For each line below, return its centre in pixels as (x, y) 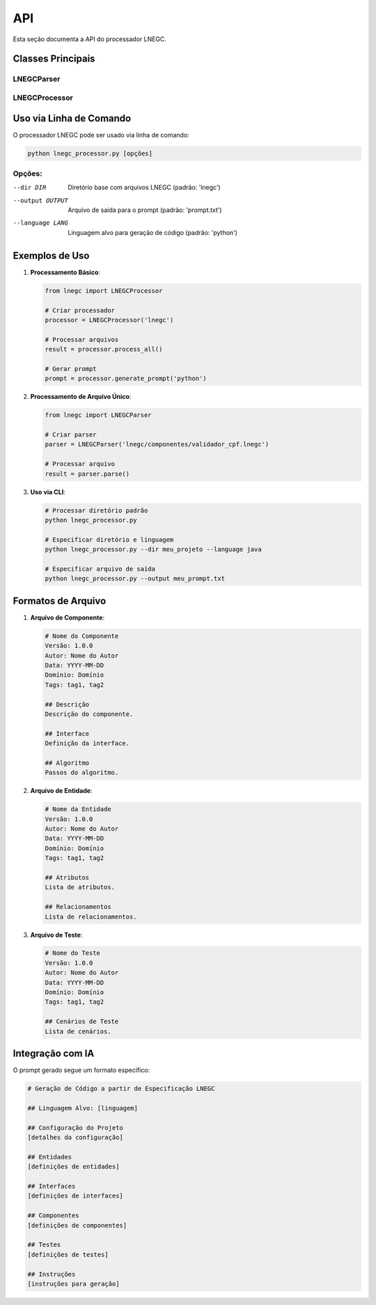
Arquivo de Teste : (56, 935)
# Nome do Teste (73, 953)
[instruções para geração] (73, 1284)
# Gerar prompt (71, 369)
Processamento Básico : (65, 272)
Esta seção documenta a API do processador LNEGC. (90, 39)
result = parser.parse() (87, 474)
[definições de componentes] (77, 1225)
